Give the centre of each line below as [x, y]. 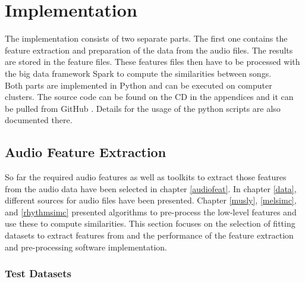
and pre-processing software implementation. [86, 247]
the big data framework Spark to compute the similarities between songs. [138, 73]
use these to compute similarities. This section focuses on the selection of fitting [150, 223]
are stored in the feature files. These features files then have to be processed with [152, 62]
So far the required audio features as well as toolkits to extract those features [146, 177]
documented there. [39, 120]
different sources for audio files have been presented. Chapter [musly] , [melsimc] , [151, 200]
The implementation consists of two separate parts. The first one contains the [146, 38]
